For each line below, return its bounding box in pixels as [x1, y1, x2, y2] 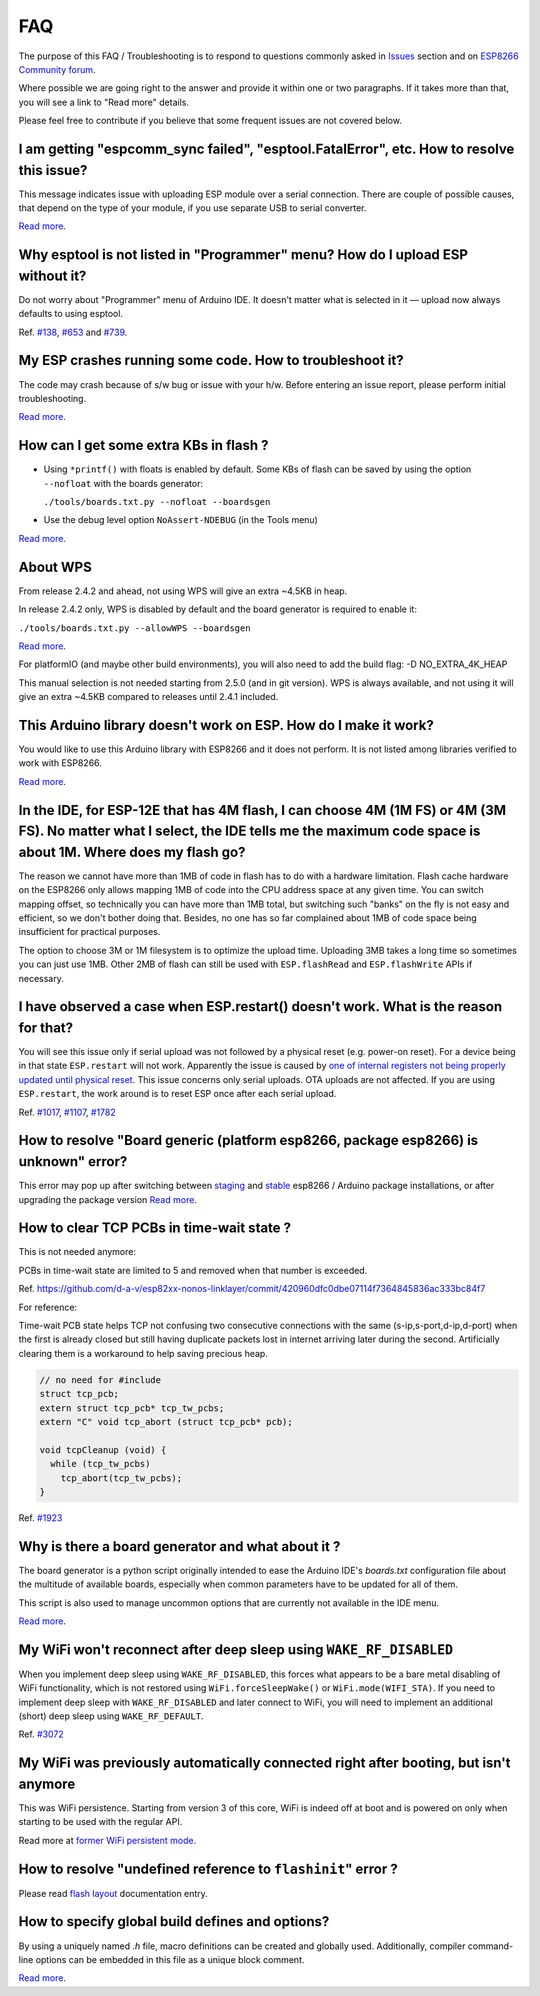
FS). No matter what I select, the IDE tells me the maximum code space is [18, 823, 481, 840]
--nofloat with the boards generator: [43, 477, 204, 489]
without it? [18, 267, 87, 284]
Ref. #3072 [18, 1728, 64, 1740]
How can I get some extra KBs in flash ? [18, 437, 269, 454]
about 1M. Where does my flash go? [18, 843, 246, 860]
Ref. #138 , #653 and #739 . [18, 326, 128, 338]
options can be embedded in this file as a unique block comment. [35, 1953, 305, 1965]
